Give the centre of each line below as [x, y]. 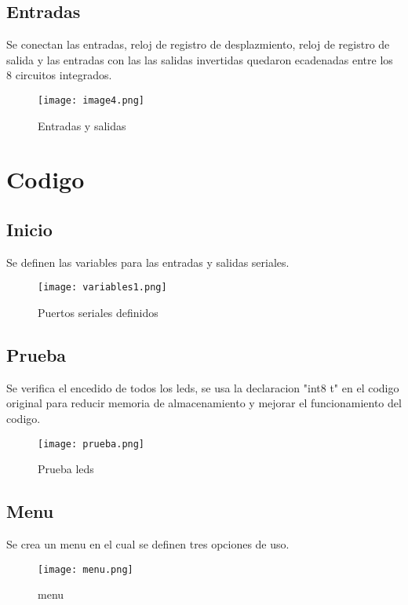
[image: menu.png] [86, 569]
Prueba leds [66, 469]
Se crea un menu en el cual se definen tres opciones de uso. [148, 544]
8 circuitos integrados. [59, 75]
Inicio [29, 229]
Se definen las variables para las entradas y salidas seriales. [148, 262]
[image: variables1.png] [102, 288]
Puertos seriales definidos [98, 313]
